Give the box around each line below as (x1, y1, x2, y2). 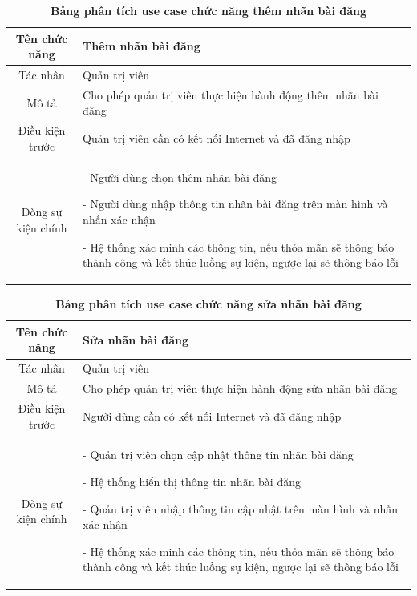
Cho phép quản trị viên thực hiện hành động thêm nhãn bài (83, 86, 379, 103)
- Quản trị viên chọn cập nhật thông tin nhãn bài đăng (83, 446, 354, 463)
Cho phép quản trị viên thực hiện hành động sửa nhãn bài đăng (83, 380, 398, 397)
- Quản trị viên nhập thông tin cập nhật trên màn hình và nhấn (83, 500, 399, 517)
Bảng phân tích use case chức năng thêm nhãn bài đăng (51, 2, 366, 18)
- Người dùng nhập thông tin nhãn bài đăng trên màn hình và (83, 195, 388, 212)
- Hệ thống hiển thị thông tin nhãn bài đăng (83, 473, 301, 489)
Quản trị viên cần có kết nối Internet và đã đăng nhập (83, 130, 350, 147)
